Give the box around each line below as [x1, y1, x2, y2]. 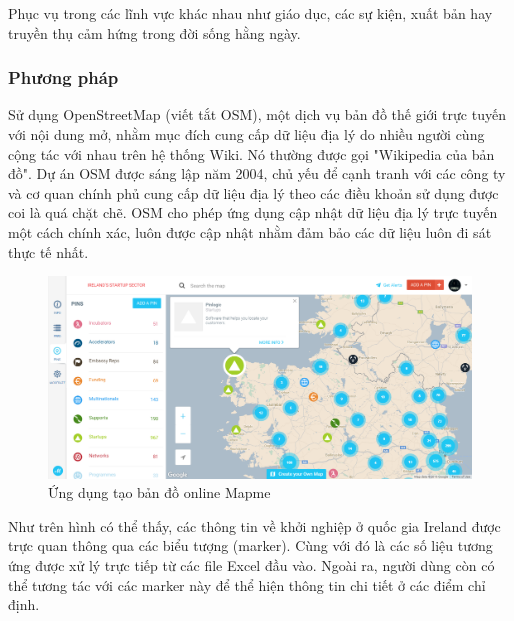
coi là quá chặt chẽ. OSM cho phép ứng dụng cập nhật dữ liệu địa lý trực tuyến [8, 202, 498, 223]
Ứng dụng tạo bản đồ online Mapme [48, 482, 271, 503]
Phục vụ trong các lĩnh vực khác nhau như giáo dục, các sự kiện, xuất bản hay [8, 3, 493, 23]
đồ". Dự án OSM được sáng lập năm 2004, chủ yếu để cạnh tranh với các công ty [8, 163, 506, 184]
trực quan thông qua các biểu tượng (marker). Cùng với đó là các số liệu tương [8, 535, 493, 556]
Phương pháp [8, 65, 119, 90]
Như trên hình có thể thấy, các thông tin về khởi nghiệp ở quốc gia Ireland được [8, 515, 501, 536]
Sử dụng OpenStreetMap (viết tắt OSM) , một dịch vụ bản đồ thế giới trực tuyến [8, 104, 506, 125]
